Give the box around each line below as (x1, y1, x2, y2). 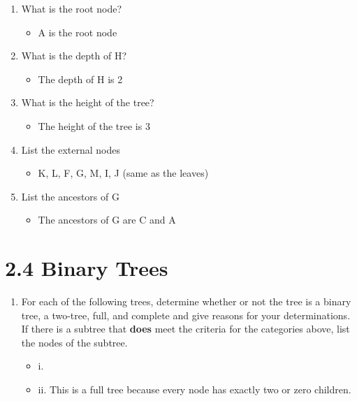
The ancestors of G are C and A (38, 212, 176, 227)
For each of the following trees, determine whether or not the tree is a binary (21, 294, 351, 309)
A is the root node (38, 24, 117, 39)
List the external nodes (21, 142, 120, 156)
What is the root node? (21, 1, 122, 15)
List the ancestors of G (21, 189, 119, 203)
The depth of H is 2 (38, 71, 123, 86)
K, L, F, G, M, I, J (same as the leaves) (38, 166, 209, 180)
